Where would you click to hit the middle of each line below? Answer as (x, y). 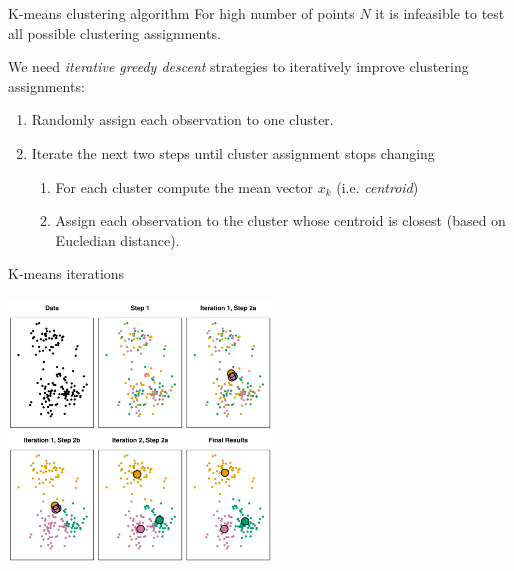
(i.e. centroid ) (377, 186)
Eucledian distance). (117, 239)
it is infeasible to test (440, 13)
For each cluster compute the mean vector (184, 186)
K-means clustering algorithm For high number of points (181, 13)
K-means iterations (66, 273)
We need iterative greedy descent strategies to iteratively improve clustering (238, 66)
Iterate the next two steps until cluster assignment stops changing (233, 152)
